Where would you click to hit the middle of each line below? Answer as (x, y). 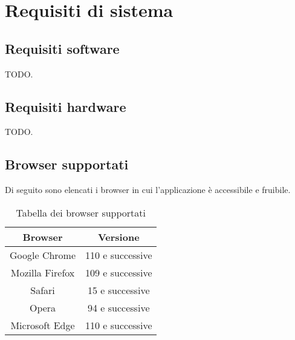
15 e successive (119, 290)
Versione (118, 237)
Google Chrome (43, 255)
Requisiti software (62, 48)
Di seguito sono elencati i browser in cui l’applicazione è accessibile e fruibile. (148, 190)
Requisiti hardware (66, 106)
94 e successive (119, 307)
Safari (43, 290)
